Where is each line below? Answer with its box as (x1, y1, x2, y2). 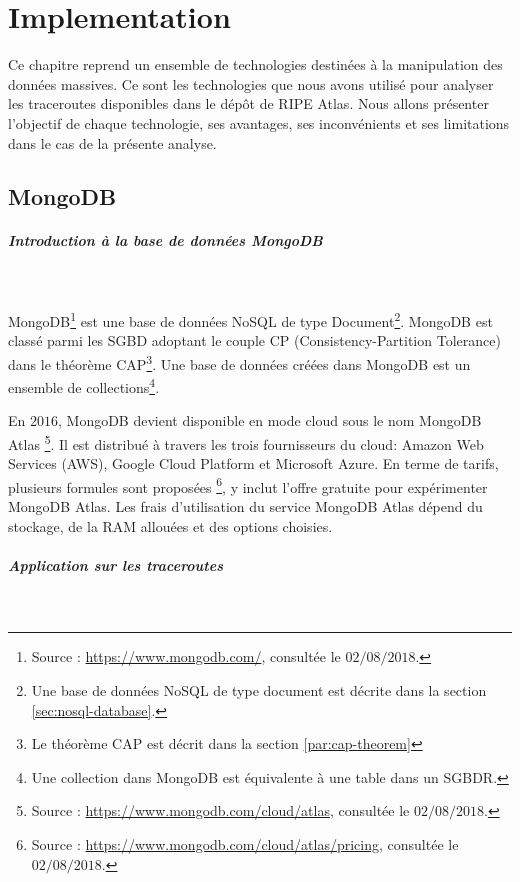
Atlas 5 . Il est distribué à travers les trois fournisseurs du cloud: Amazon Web (8, 430, 484, 454)
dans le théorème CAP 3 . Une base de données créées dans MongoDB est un (8, 350, 471, 374)
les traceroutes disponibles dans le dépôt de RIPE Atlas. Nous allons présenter (8, 93, 489, 114)
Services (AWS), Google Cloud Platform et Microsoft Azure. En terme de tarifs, (8, 453, 499, 474)
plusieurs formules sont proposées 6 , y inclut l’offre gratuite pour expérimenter (8, 473, 488, 497)
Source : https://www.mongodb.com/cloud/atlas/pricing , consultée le (31, 833, 459, 854)
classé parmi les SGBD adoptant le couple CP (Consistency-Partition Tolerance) (8, 330, 501, 351)
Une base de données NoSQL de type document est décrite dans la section (31, 680, 487, 700)
